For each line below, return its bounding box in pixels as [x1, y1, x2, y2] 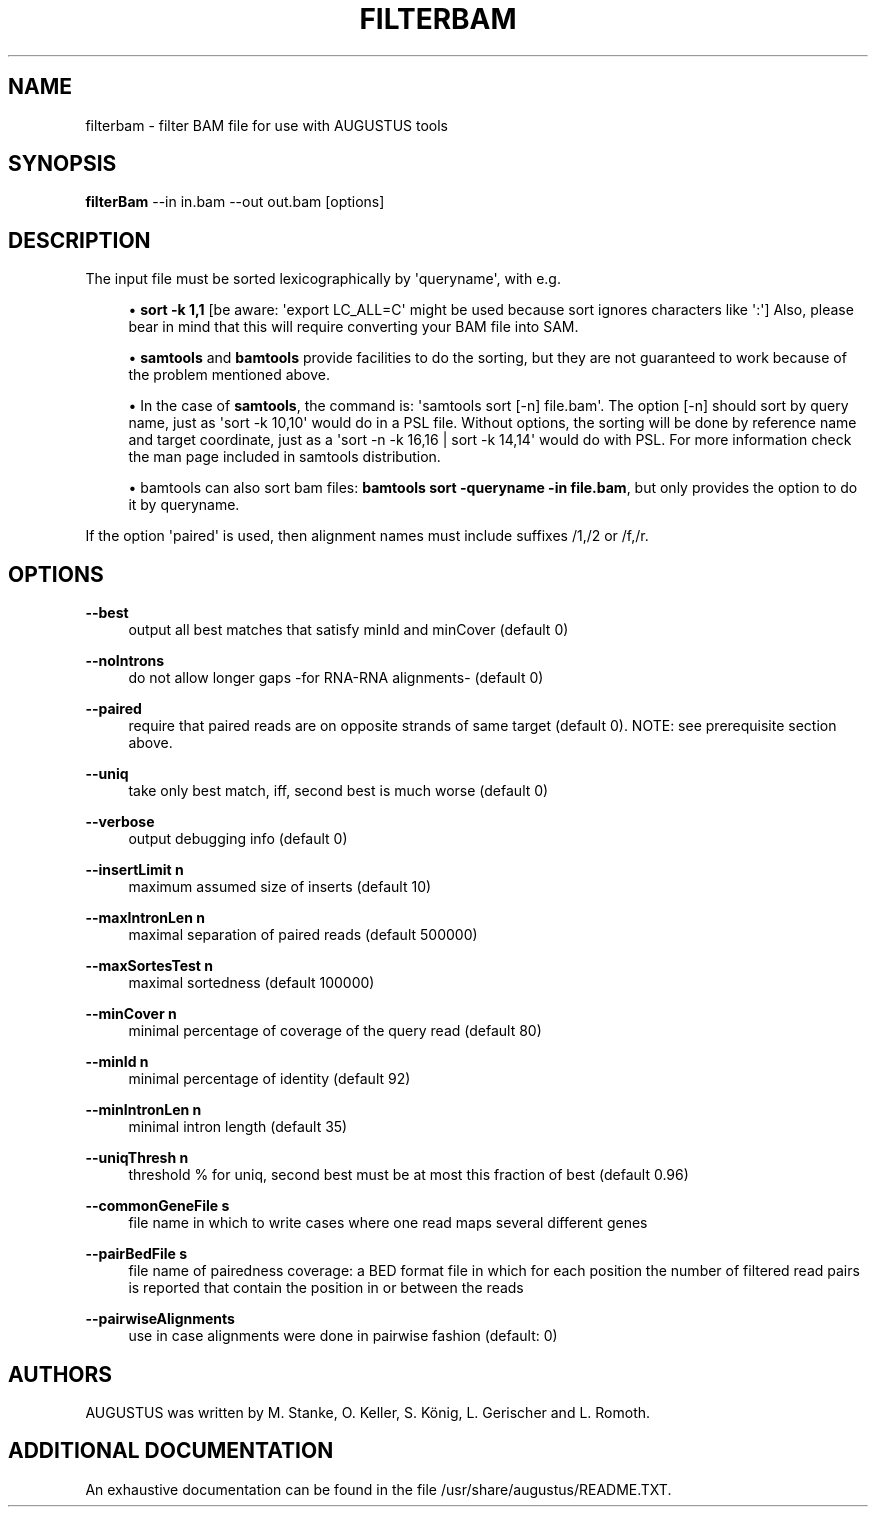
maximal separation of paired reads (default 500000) [128, 926, 478, 944]
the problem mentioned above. [128, 366, 331, 384]
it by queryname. [128, 496, 240, 514]
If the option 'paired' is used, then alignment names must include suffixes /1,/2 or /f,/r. [85, 527, 649, 545]
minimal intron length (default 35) [128, 1118, 348, 1136]
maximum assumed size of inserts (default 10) [128, 878, 432, 896]
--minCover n [85, 1005, 177, 1023]
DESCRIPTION [8, 227, 151, 253]
